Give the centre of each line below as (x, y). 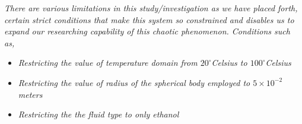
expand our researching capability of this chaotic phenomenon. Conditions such (147, 31)
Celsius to (229, 63)
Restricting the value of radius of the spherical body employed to (134, 82)
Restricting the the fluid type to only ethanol (98, 114)
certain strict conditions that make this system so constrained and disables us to (149, 19)
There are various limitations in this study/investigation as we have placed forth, (151, 8)
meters (30, 94)
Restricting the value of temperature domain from (108, 63)
